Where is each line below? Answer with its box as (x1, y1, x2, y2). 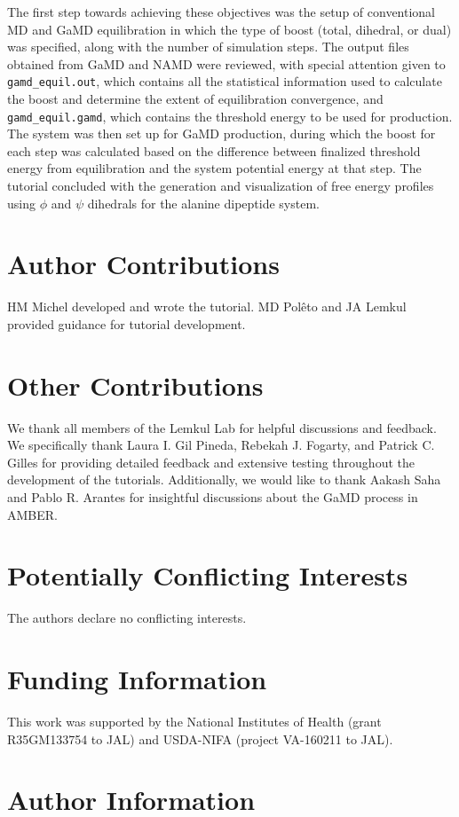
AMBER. (7, 505, 58, 523)
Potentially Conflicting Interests (7, 557, 408, 593)
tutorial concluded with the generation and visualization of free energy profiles (7, 177, 434, 195)
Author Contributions (7, 246, 280, 282)
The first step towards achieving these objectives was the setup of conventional (7, 3, 436, 20)
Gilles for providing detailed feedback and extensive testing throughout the (7, 452, 415, 471)
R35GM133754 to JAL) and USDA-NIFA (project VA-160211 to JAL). (7, 729, 393, 748)
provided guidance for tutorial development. (7, 314, 246, 333)
